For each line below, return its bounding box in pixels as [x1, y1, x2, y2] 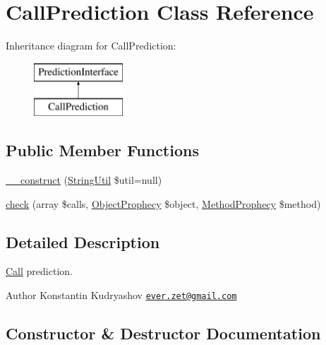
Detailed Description [6, 230, 160, 252]
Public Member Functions [6, 139, 199, 161]
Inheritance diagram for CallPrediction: [6, 38, 176, 53]
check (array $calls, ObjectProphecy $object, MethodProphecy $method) [6, 196, 321, 211]
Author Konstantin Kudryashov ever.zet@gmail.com [6, 288, 237, 303]
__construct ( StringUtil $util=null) [6, 172, 162, 187]
